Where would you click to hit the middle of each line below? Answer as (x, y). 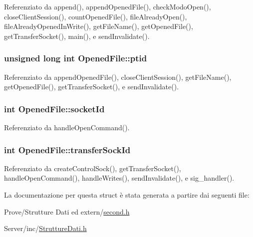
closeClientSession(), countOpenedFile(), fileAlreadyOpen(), (96, 16)
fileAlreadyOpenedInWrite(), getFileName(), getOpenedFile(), (99, 26)
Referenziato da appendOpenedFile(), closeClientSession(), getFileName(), (118, 77)
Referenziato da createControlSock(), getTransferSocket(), (93, 168)
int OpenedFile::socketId (54, 109)
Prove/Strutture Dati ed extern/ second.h (67, 211)
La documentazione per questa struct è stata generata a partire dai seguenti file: (127, 195)
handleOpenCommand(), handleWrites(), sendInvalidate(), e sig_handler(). (119, 178)
